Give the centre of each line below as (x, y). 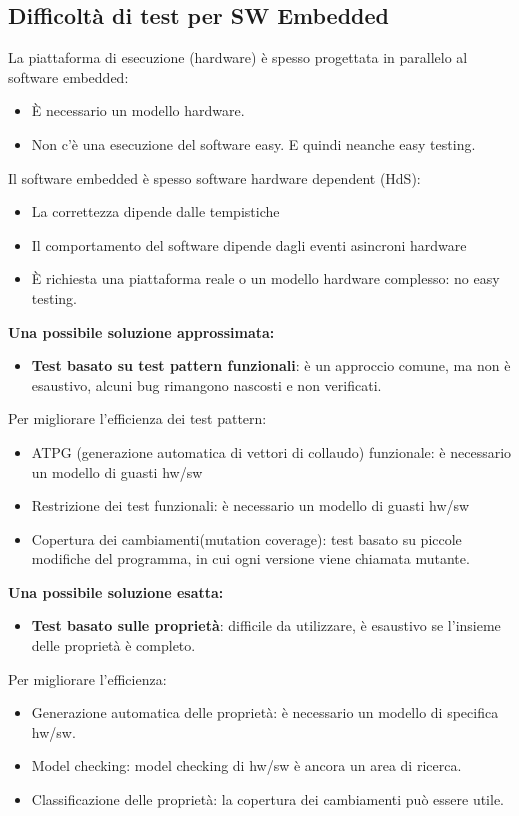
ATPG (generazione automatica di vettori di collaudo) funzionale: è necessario (271, 451)
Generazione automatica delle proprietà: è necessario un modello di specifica (265, 712)
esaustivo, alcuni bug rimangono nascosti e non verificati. (206, 384)
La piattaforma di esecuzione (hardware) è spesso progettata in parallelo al (238, 57)
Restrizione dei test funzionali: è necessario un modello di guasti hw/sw (250, 505)
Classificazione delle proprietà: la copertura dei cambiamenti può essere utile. (268, 799)
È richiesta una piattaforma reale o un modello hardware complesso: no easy (265, 278)
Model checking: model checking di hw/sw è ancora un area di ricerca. (246, 765)
